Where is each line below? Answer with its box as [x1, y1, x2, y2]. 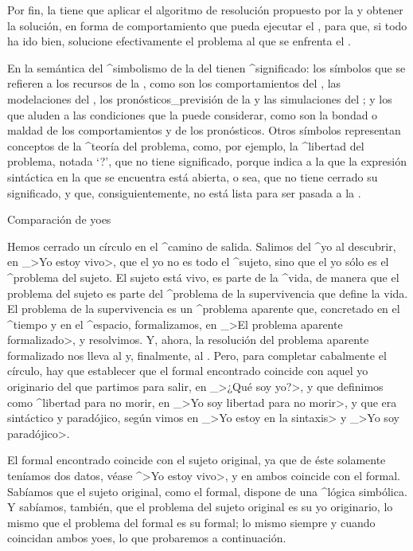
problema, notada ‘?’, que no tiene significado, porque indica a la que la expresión [7, 153, 407, 170]
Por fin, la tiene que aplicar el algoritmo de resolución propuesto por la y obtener [7, 2, 403, 18]
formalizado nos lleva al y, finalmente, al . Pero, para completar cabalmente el [7, 346, 387, 363]
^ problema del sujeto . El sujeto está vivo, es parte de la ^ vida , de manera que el [7, 268, 399, 285]
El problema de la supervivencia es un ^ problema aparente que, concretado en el [7, 300, 400, 317]
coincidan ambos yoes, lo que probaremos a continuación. [7, 530, 286, 546]
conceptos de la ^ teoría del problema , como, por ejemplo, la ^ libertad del [7, 137, 364, 154]
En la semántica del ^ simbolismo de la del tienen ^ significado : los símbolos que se [7, 59, 406, 76]
